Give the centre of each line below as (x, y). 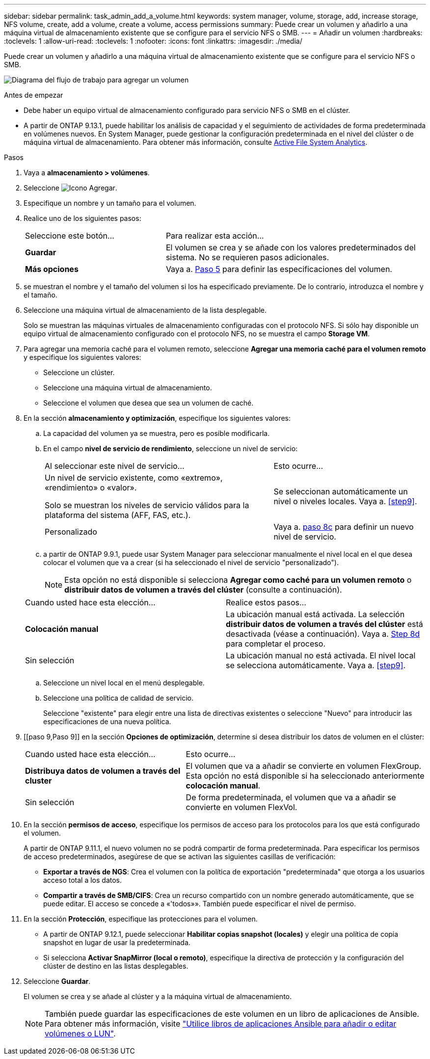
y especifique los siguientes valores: (82, 357)
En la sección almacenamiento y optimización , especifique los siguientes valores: (157, 418)
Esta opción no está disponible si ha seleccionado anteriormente (305, 776)
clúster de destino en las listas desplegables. (116, 966)
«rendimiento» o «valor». (91, 488)
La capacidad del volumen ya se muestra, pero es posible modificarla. (157, 433)
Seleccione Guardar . (57, 981)
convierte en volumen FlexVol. (242, 807)
